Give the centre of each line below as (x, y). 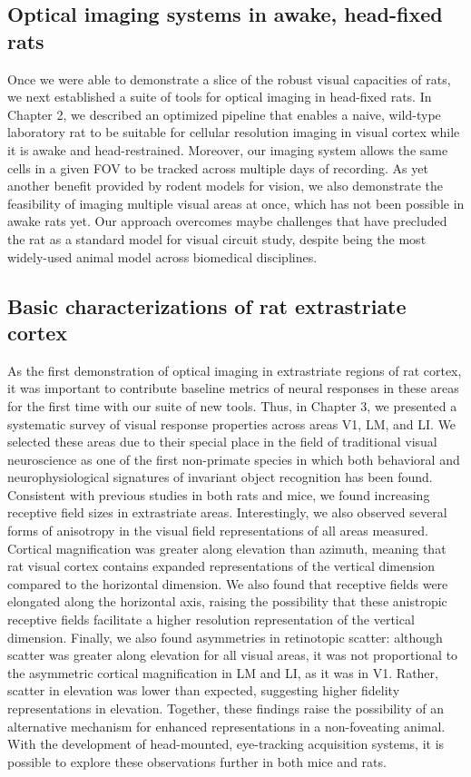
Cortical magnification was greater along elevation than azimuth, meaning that (227, 548)
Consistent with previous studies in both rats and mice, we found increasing (219, 494)
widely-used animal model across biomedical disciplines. (162, 256)
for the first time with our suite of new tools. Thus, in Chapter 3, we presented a (232, 405)
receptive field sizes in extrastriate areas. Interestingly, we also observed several (227, 512)
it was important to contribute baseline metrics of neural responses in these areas (233, 388)
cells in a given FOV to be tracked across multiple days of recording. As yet (218, 167)
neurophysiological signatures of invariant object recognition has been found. (220, 477)
